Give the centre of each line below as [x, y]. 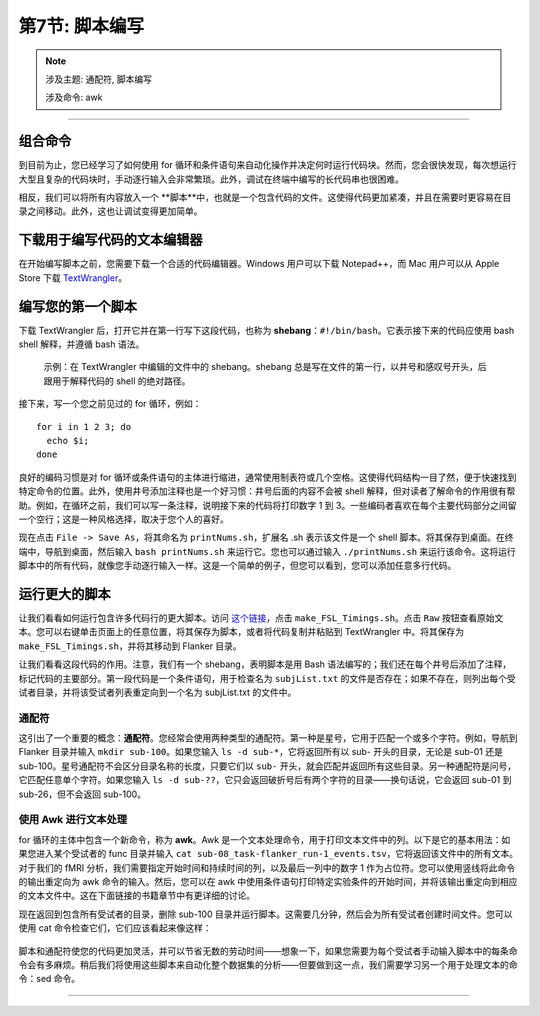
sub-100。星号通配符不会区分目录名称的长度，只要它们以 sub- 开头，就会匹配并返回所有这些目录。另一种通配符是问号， [267, 766]
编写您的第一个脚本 [77, 306]
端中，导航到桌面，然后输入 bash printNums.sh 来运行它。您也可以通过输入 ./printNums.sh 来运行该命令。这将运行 [267, 551]
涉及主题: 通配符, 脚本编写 [98, 79]
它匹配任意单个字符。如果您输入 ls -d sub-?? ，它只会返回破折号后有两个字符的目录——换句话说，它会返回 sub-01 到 [265, 780]
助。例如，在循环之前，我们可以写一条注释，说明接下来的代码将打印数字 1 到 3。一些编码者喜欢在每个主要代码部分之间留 [267, 505]
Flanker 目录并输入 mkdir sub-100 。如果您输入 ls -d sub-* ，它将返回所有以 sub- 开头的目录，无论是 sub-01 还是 [261, 752]
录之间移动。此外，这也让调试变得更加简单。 [110, 211]
